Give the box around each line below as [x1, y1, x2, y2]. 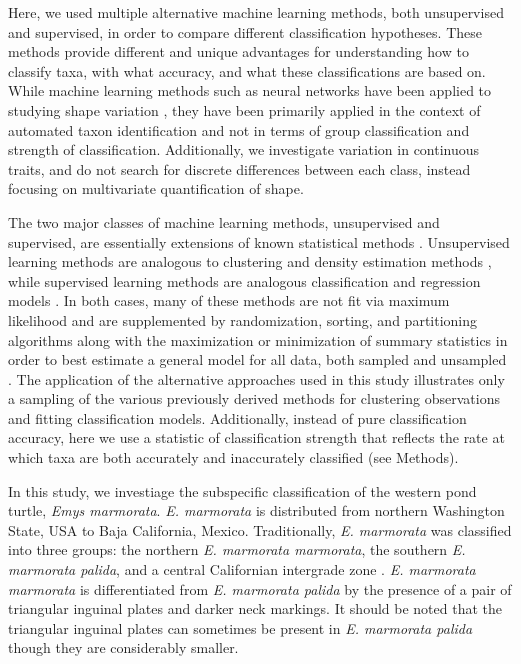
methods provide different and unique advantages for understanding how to [8, 41, 469, 62]
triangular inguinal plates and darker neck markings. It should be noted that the [8, 598, 502, 619]
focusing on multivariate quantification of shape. [8, 178, 304, 199]
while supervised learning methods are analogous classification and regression [8, 270, 481, 291]
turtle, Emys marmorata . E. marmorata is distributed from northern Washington [8, 500, 505, 521]
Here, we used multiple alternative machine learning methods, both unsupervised [8, 2, 504, 22]
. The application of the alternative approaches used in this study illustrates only [8, 368, 505, 389]
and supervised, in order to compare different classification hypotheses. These [8, 21, 482, 42]
